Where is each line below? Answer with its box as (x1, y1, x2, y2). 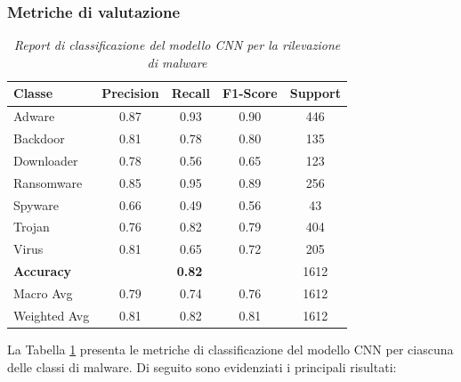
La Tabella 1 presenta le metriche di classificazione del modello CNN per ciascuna (7, 339, 454, 358)
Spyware (13, 195, 59, 214)
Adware (13, 107, 55, 126)
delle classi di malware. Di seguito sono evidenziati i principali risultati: (7, 357, 397, 376)
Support (289, 84, 341, 102)
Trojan (13, 217, 50, 236)
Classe (13, 84, 53, 102)
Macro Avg (13, 284, 73, 302)
